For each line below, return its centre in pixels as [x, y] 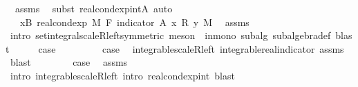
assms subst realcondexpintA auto [94, 8]
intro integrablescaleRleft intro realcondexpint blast [122, 75]
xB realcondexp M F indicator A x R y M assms [134, 22]
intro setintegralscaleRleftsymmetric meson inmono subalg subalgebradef [170, 35]
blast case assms [69, 62]
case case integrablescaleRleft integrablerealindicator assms [191, 48]
